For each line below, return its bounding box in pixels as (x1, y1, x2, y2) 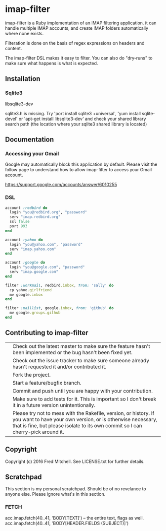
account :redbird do (5, 205, 48, 210)
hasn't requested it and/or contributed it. (12, 363, 107, 370)
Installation (5, 74, 41, 83)
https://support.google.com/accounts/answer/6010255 (5, 182, 117, 188)
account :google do (5, 260, 45, 265)
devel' (5, 116, 18, 122)
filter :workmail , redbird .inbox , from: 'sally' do (5, 283, 114, 288)
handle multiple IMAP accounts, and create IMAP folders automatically (5, 25, 149, 31)
